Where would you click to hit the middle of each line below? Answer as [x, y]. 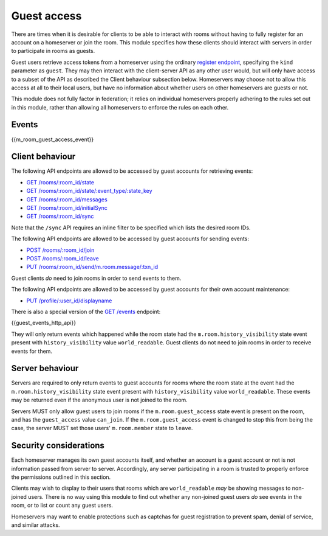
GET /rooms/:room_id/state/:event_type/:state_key [89, 191]
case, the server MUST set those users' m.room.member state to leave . [102, 428]
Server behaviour [45, 368]
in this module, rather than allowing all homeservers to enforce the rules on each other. [120, 107]
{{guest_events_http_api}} [43, 323]
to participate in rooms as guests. [53, 51]
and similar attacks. [36, 525]
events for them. [32, 351]
